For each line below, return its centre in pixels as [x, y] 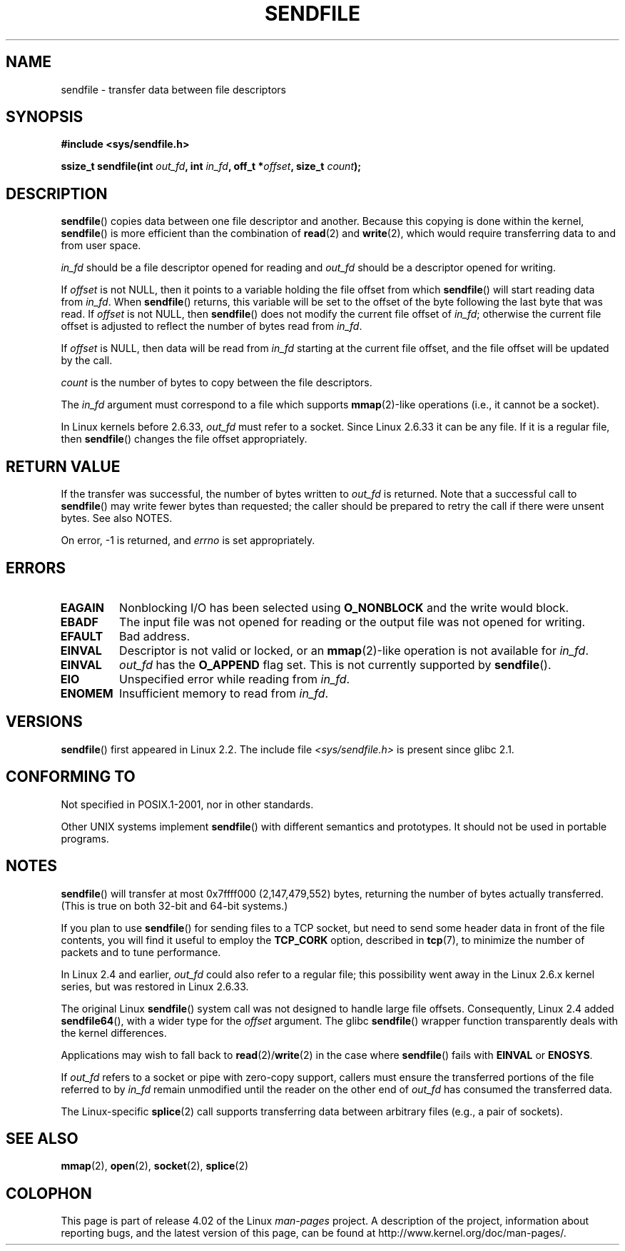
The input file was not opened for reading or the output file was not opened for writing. [352, 622]
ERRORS [36, 568]
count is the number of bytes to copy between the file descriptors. [217, 383]
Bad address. [155, 636]
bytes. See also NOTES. [117, 518]
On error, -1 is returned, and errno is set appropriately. [188, 541]
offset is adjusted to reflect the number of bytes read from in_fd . [212, 326]
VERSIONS [44, 722]
